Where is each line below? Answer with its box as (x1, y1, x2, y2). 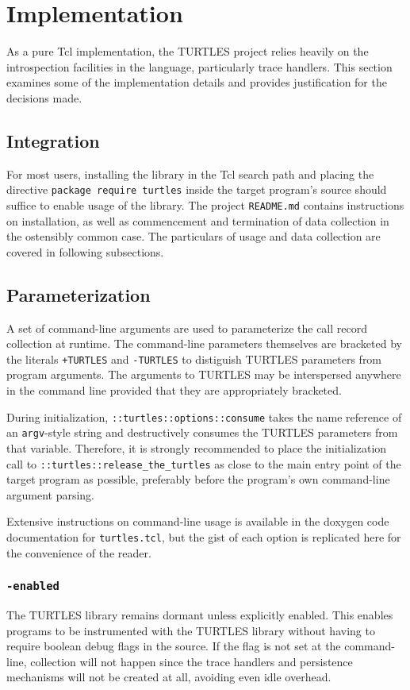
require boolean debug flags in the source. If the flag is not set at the (6, 638, 341, 654)
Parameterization (6, 282, 151, 306)
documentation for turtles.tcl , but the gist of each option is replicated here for (6, 528, 401, 545)
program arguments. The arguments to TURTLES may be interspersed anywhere (6, 366, 401, 383)
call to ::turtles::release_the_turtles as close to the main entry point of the (6, 455, 401, 472)
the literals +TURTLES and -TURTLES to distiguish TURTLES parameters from (6, 350, 382, 367)
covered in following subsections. (6, 243, 164, 260)
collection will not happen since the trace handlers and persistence (30, 653, 353, 669)
